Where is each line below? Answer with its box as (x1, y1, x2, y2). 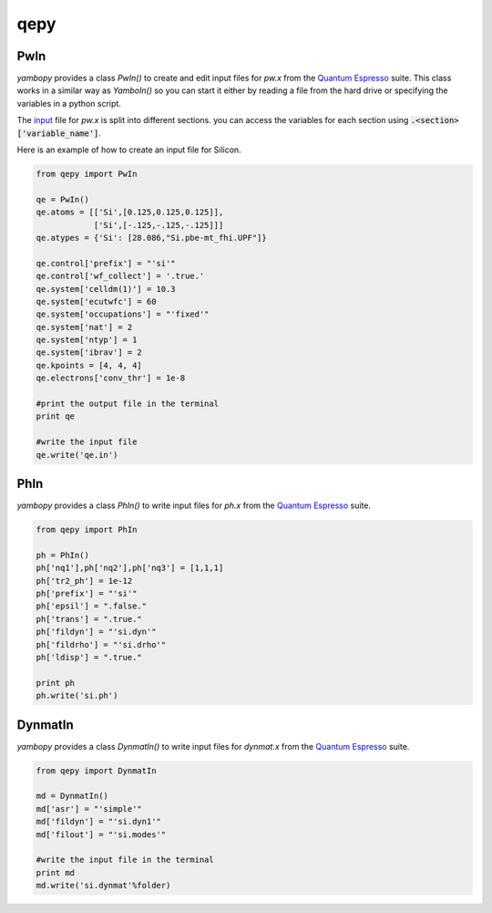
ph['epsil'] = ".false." (36, 601, 148, 611)
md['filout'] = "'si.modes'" (36, 829, 167, 839)
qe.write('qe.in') (36, 450, 118, 460)
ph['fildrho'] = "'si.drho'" (36, 639, 167, 649)
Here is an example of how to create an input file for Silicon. (16, 144, 241, 155)
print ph (36, 678, 76, 688)
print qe (36, 411, 76, 421)
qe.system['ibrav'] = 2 (36, 348, 143, 358)
